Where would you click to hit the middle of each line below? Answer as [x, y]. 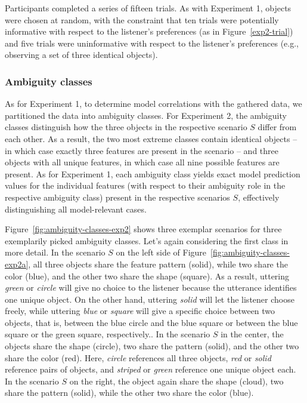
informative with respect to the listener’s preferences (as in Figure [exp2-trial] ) [149, 31]
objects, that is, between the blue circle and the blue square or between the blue [151, 322]
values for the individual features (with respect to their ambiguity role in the [145, 185]
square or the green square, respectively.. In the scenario [108, 334]
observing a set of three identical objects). [81, 55]
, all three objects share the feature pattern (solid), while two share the [158, 264]
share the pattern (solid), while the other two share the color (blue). [129, 393]
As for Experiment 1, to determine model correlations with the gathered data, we [153, 104]
